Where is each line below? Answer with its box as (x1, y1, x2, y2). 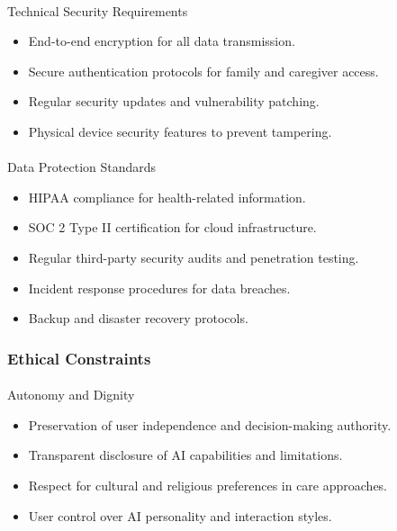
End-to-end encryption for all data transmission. (28, 31, 295, 50)
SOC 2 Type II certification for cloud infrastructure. (28, 218, 317, 237)
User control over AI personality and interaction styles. (28, 506, 332, 525)
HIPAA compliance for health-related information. (28, 187, 306, 206)
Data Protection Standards (7, 157, 157, 176)
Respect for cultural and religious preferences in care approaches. (28, 475, 388, 494)
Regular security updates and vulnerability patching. (28, 92, 320, 111)
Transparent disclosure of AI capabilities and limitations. (28, 445, 343, 464)
